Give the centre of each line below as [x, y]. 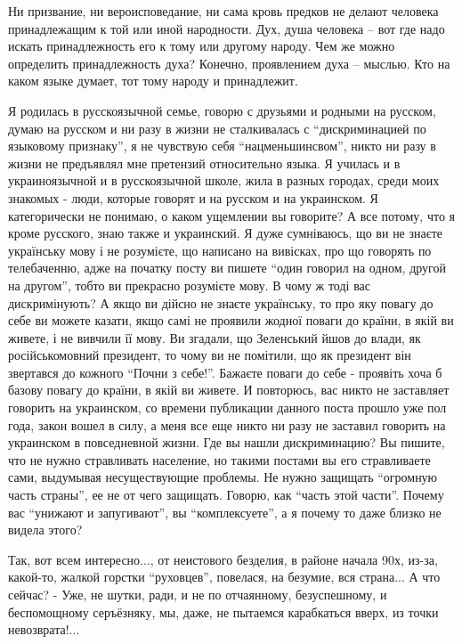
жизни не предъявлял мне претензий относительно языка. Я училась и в [204, 163]
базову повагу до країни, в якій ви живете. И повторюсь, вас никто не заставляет [229, 390]
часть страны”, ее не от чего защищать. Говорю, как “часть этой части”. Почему [226, 495]
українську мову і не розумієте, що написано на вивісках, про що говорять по [220, 250]
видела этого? [45, 530]
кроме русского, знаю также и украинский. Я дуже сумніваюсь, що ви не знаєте [226, 233]
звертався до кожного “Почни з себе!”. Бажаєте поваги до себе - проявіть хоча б [225, 372]
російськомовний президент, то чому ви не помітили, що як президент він [210, 355]
